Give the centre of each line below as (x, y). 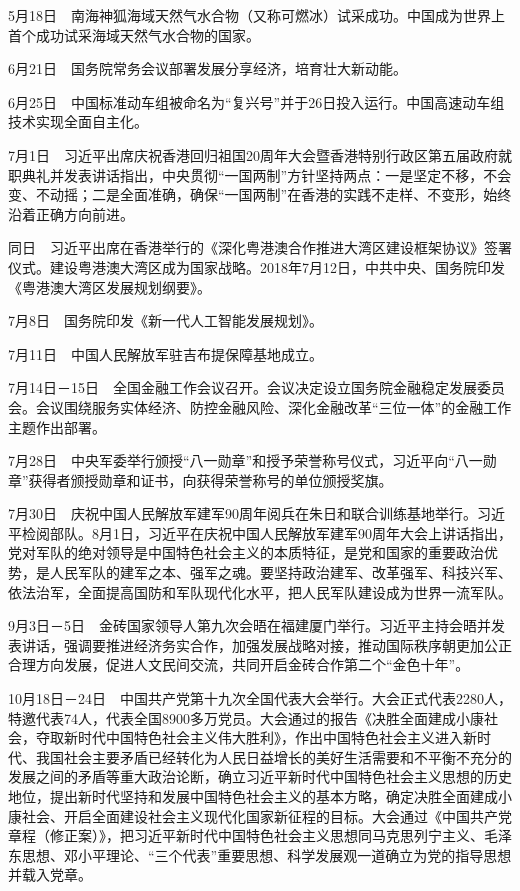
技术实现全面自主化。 (78, 121)
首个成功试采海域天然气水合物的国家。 (134, 34)
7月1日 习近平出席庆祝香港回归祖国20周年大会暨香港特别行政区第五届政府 (253, 154)
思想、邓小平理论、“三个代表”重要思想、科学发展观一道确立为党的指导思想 (266, 854)
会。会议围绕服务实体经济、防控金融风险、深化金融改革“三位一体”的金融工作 (260, 406)
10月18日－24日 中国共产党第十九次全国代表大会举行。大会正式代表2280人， (260, 698)
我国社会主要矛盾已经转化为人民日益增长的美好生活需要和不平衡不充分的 (273, 756)
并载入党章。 (50, 874)
